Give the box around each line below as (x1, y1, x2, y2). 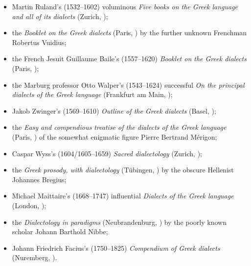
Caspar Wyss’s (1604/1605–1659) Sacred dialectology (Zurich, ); (12, 148, 202, 158)
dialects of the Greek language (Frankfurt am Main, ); (12, 89, 173, 99)
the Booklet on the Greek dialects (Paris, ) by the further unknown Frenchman (12, 27, 247, 38)
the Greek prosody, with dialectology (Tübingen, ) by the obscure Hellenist (12, 165, 234, 175)
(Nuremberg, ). (12, 252, 57, 263)
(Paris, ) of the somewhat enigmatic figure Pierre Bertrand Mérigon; (12, 131, 217, 142)
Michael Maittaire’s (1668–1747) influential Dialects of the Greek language (12, 191, 234, 201)
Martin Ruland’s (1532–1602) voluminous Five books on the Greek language (12, 1, 238, 11)
